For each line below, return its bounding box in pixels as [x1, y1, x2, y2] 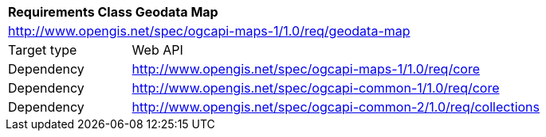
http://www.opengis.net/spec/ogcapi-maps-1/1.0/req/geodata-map [8, 23, 410, 39]
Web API [132, 42, 183, 58]
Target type [8, 42, 77, 58]
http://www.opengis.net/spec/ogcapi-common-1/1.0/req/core [132, 80, 500, 96]
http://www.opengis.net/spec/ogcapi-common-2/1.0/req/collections [132, 99, 540, 115]
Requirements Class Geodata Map [8, 4, 218, 20]
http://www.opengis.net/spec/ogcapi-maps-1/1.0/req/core [132, 61, 480, 77]
